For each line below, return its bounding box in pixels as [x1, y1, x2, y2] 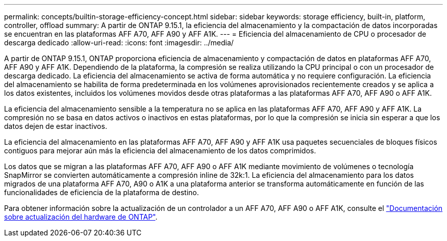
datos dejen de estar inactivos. [4, 122, 107, 130]
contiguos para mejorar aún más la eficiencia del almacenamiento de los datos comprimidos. [4, 146, 316, 155]
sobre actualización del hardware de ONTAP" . [4, 212, 158, 221]
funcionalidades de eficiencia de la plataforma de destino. [4, 188, 199, 197]
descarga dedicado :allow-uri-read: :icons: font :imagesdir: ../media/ [4, 38, 234, 47]
